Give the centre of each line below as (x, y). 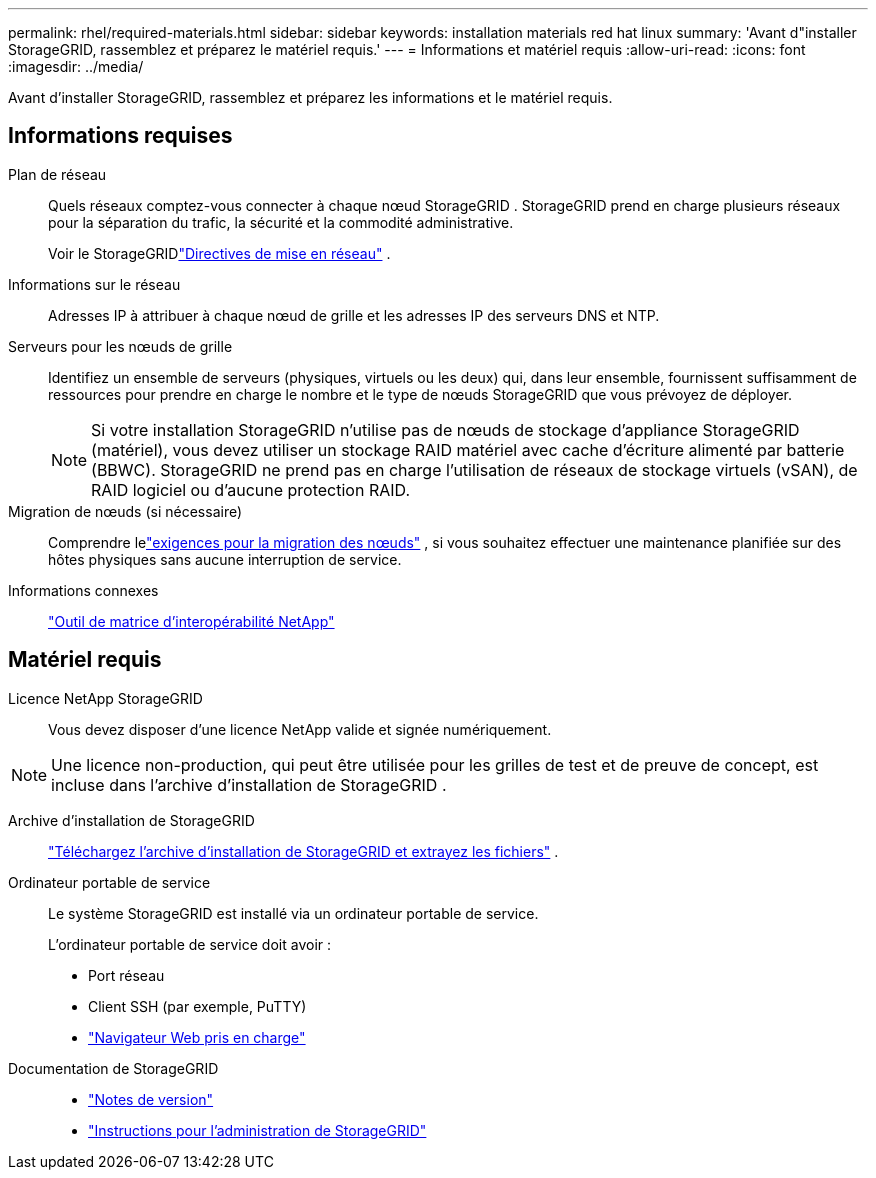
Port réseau (126, 975)
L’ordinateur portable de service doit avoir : (190, 944)
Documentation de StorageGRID (113, 1068)
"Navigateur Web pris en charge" (197, 1037)
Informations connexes (83, 590)
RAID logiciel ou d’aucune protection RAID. (250, 489)
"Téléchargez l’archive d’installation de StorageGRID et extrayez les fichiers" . (303, 851)
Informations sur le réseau (94, 284)
